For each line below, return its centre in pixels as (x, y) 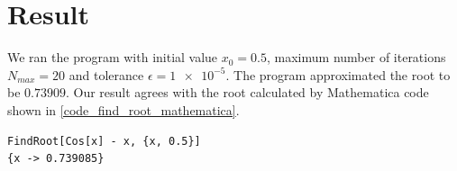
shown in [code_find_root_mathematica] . (123, 109)
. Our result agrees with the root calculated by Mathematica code (247, 92)
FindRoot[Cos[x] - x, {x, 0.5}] (104, 141)
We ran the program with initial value (113, 57)
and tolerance (106, 74)
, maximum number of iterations (356, 57)
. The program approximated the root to (338, 74)
